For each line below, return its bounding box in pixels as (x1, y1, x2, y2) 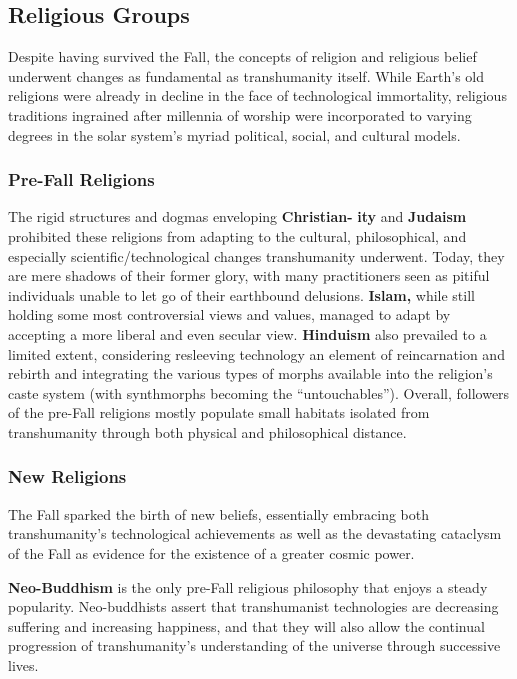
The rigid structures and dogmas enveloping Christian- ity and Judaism (8, 206, 467, 227)
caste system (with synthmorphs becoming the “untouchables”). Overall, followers (8, 382, 510, 403)
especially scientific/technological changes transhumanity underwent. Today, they (8, 245, 505, 266)
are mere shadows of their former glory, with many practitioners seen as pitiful (8, 265, 490, 286)
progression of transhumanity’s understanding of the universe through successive (8, 635, 501, 656)
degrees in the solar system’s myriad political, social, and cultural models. (8, 124, 461, 145)
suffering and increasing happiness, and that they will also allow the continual (8, 615, 485, 636)
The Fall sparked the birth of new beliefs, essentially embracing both (8, 503, 430, 524)
